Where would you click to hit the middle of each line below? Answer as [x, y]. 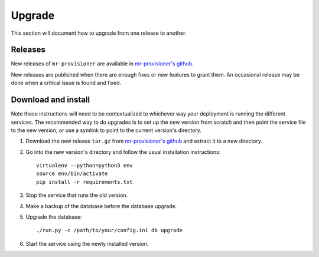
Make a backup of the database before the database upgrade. [101, 206]
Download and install [51, 100]
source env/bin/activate [72, 174]
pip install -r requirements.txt [84, 182]
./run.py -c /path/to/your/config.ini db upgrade [110, 230]
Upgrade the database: [54, 217]
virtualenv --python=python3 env [84, 166]
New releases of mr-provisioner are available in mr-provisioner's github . [102, 64]
